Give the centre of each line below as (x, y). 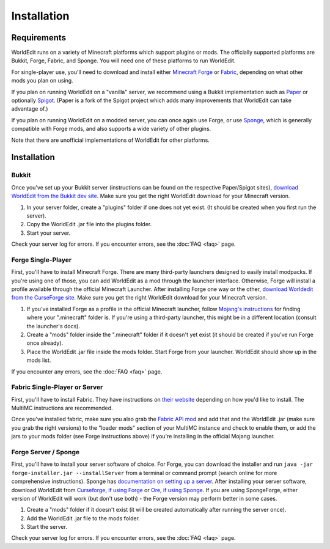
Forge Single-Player (42, 260)
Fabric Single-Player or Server (57, 387)
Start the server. (47, 527)
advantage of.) (30, 109)
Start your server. (49, 233)
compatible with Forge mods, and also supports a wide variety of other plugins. (111, 129)
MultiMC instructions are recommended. (62, 408)
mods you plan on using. (42, 81)
